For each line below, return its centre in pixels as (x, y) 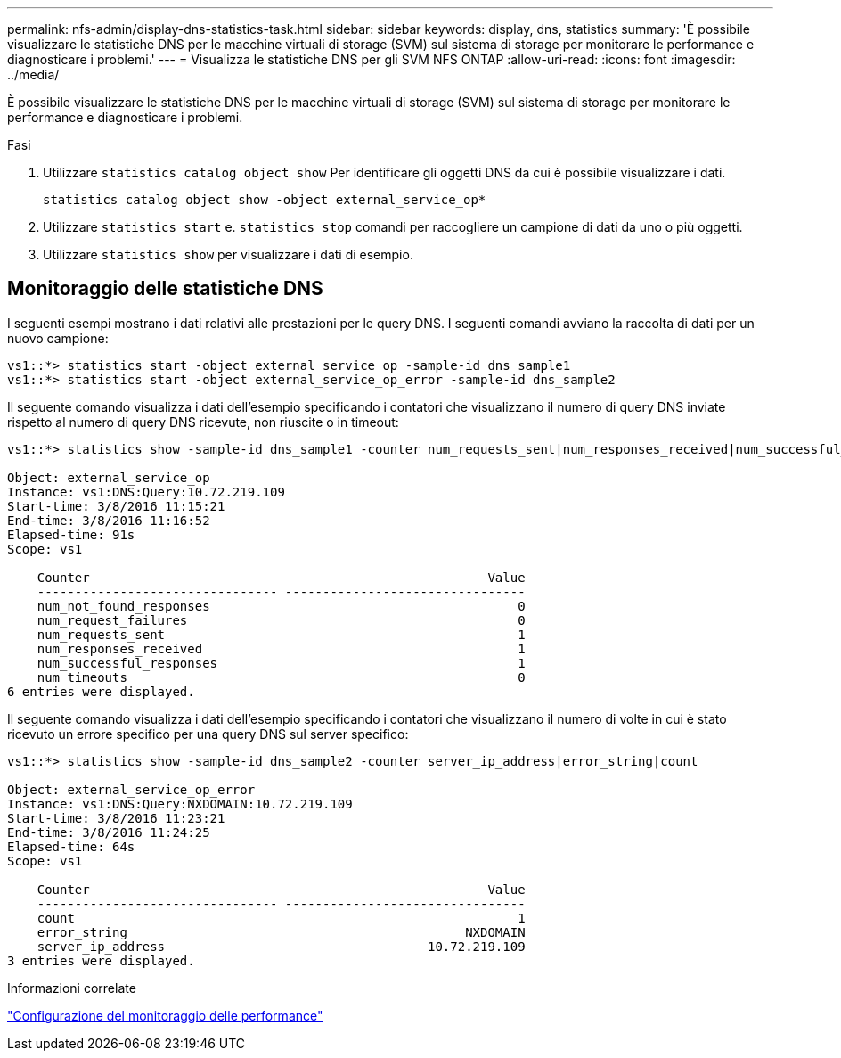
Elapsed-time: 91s (71, 534)
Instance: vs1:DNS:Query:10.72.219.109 (146, 492)
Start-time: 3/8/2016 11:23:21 (116, 818)
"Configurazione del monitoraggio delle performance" (165, 1015)
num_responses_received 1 (281, 648)
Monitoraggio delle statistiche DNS (165, 289)
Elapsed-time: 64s (71, 846)
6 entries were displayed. (101, 691)
